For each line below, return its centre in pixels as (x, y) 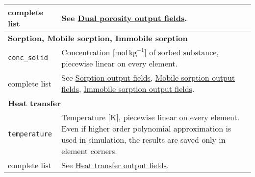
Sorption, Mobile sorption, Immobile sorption (98, 38)
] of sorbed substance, (181, 52)
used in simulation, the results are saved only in (143, 140)
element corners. (89, 151)
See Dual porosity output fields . (124, 18)
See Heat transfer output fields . (115, 165)
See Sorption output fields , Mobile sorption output (148, 77)
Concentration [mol (95, 52)
